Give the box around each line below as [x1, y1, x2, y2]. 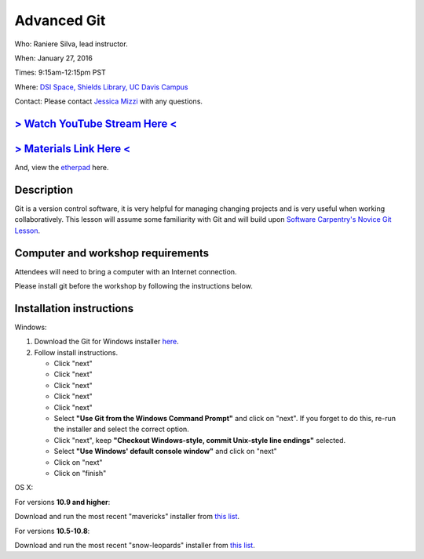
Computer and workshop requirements [14, 246, 210, 260]
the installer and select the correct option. [53, 424, 190, 434]
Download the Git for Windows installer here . [34, 337, 180, 347]
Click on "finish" [53, 469, 107, 477]
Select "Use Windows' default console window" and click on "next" [53, 447, 278, 456]
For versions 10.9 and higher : [14, 497, 111, 506]
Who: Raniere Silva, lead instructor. [14, 39, 129, 49]
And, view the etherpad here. [14, 163, 109, 172]
